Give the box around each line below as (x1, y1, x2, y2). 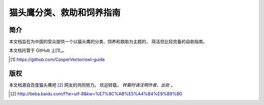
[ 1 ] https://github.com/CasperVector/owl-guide (10, 56, 105, 62)
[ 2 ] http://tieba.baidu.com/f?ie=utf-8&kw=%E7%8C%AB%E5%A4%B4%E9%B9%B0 (10, 91, 182, 97)
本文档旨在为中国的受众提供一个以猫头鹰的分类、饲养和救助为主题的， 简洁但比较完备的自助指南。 (9, 39, 207, 45)
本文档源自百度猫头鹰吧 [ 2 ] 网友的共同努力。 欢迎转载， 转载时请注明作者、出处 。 (9, 82, 176, 87)
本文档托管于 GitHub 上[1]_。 (9, 48, 67, 53)
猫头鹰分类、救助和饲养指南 (9, 7, 121, 18)
